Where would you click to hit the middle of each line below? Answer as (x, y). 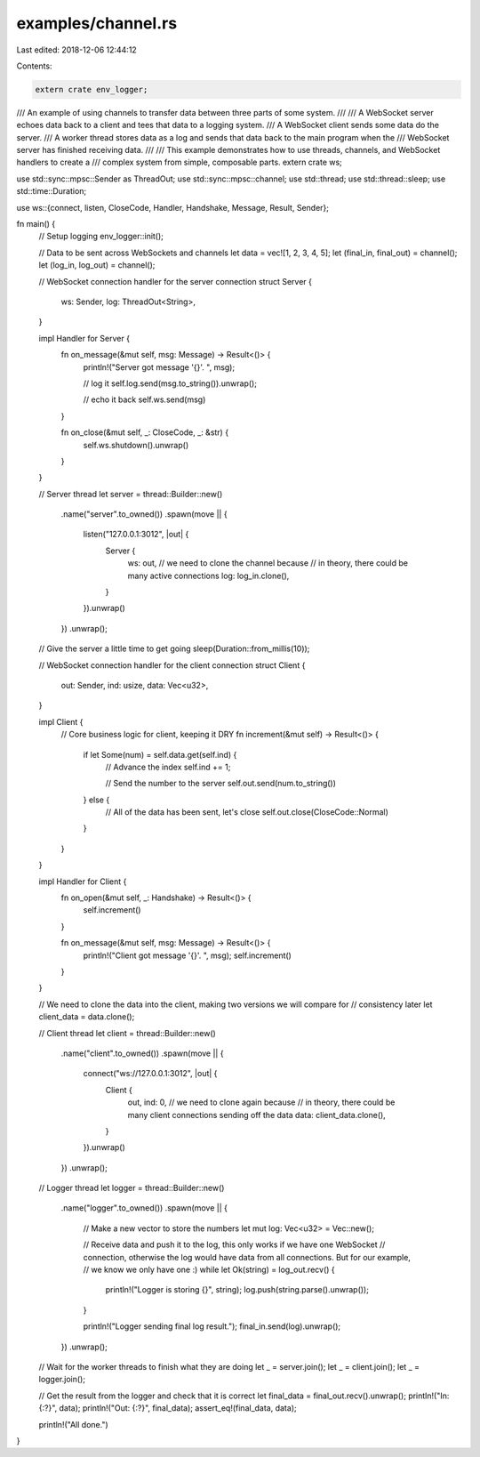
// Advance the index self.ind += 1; (168, 767)
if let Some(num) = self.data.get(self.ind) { (160, 754)
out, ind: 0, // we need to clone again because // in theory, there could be (261, 1102)
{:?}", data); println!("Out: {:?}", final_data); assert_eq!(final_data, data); (168, 1408)
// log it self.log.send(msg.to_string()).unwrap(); (170, 383)
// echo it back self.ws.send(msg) (144, 399)
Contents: (34, 66)
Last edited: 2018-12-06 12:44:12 (76, 50)
